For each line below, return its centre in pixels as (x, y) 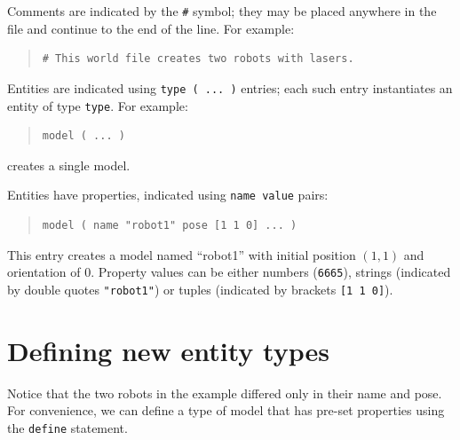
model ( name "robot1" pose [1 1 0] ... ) (170, 225)
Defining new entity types (168, 350)
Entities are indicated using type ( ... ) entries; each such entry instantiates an (230, 87)
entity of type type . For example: (98, 105)
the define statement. (67, 427)
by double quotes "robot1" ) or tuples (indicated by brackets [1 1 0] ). (200, 289)
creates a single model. (69, 165)
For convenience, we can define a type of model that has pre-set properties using (226, 410)
